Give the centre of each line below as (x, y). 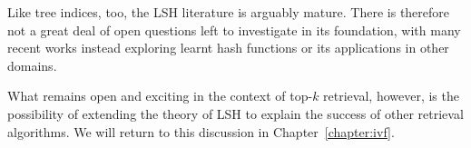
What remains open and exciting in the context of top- (160, 96)
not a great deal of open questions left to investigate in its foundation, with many (234, 30)
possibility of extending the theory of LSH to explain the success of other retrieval (235, 113)
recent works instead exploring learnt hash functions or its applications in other (228, 48)
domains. (32, 65)
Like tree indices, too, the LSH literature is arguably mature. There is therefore (229, 12)
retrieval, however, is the (391, 96)
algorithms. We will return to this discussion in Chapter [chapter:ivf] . (201, 131)
